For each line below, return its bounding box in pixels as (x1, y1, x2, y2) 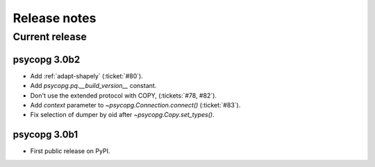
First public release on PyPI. (30, 147, 110, 155)
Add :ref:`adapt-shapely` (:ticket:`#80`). (30, 71, 144, 80)
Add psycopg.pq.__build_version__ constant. (30, 82, 157, 90)
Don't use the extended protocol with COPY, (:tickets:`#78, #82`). (30, 91, 217, 100)
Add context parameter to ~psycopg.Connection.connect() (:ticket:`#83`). (30, 100, 241, 109)
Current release (12, 30, 87, 43)
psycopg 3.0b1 (12, 129, 78, 141)
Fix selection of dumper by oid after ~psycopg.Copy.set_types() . (30, 111, 215, 119)
